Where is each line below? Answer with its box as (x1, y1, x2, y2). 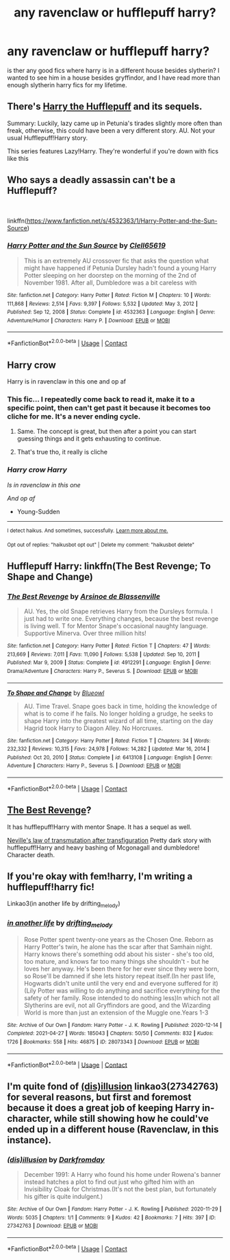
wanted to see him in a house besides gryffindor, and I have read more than (7, 74, 220, 82)
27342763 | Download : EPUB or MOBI (7, 1222, 98, 1230)
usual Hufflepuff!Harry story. (7, 133, 88, 142)
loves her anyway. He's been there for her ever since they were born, (23, 964, 220, 973)
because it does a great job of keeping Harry (7, 1102, 201, 1114)
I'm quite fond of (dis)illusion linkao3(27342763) (7, 1081, 219, 1092)
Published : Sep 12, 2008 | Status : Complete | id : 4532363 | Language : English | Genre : (7, 309, 216, 316)
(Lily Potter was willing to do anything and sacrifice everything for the (23, 986, 220, 995)
